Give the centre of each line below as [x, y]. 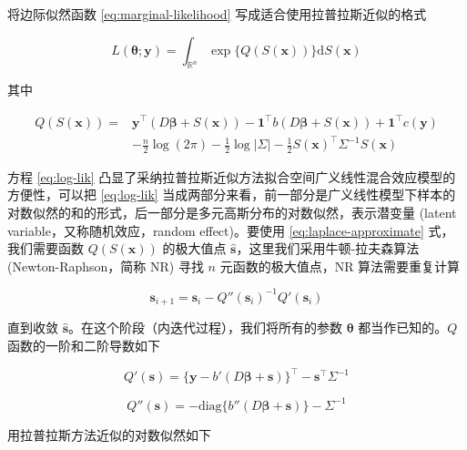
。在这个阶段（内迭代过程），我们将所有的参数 [206, 327]
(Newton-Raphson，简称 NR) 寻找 [106, 266]
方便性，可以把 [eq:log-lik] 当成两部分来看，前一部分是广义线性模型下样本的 [232, 194]
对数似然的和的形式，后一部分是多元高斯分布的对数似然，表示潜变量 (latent [232, 213]
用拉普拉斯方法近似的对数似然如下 [109, 434]
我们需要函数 [46, 248]
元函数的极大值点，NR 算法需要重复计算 [340, 266]
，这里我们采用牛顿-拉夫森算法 [328, 248]
